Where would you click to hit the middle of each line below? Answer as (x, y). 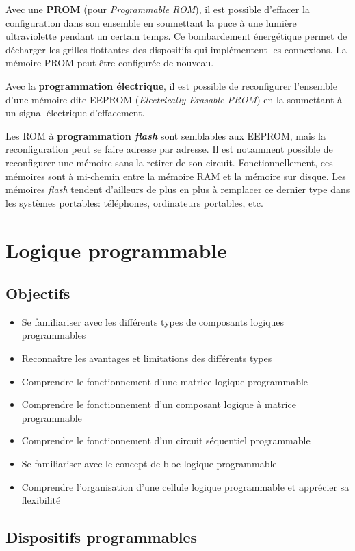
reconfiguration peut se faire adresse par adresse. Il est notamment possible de (169, 149)
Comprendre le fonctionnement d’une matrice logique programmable (165, 381)
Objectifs (38, 293)
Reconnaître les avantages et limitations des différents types (147, 358)
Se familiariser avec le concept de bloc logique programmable (149, 464)
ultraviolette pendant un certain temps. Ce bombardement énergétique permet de (176, 36)
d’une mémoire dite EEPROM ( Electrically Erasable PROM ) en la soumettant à (174, 99)
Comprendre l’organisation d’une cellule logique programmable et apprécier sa (185, 486)
